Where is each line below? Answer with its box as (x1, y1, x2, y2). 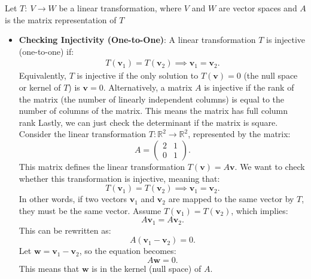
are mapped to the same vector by (168, 193, 294, 205)
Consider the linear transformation (19, 128, 147, 140)
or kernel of (19, 81, 61, 93)
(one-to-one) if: (19, 45, 74, 57)
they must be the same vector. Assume (19, 204, 161, 216)
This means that (19, 262, 80, 274)
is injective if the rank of (204, 81, 294, 93)
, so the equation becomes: (79, 244, 176, 257)
